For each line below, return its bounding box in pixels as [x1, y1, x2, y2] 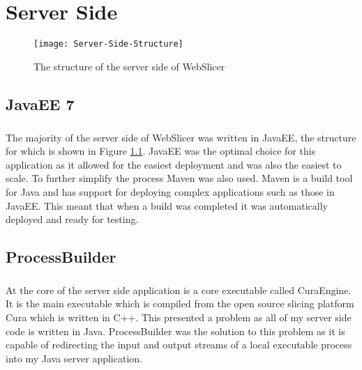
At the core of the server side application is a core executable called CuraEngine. [6, 282, 352, 297]
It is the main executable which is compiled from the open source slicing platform [6, 296, 354, 311]
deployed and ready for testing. [6, 212, 139, 226]
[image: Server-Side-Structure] [33, 39, 183, 49]
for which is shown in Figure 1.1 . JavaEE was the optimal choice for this [6, 144, 316, 158]
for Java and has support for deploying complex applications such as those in [6, 184, 335, 199]
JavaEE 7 [6, 93, 75, 114]
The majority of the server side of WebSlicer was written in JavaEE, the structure [6, 130, 356, 144]
